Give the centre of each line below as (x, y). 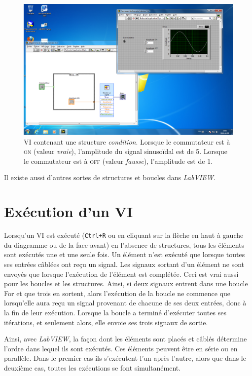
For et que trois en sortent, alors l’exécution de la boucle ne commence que (117, 293)
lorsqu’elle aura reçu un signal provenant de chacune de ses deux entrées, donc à (125, 303)
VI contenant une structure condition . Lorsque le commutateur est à (127, 141)
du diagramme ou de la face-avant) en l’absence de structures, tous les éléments (124, 244)
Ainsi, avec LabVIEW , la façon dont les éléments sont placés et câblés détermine (126, 339)
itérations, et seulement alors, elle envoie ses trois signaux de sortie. (106, 322)
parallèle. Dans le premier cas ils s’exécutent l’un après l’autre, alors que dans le (125, 358)
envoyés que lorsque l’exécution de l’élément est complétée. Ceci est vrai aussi (121, 274)
